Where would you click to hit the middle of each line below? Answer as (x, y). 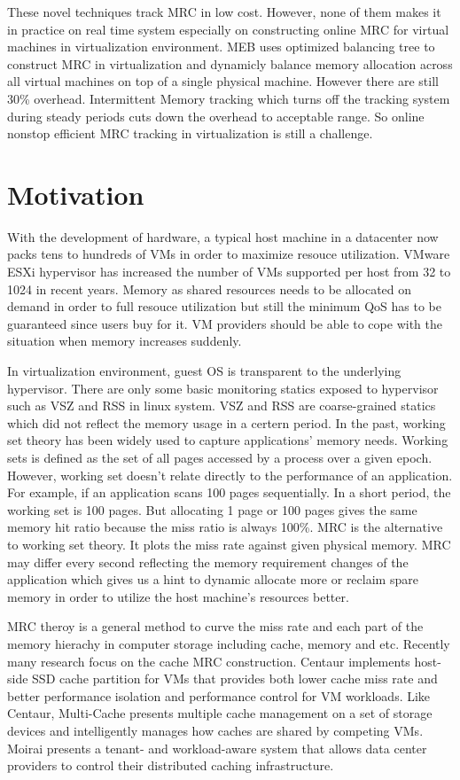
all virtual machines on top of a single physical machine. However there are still (223, 81)
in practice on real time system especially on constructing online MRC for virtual (228, 29)
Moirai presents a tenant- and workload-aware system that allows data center (217, 748)
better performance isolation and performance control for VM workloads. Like (219, 695)
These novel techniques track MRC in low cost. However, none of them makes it (224, 12)
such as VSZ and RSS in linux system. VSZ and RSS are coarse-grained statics (222, 406)
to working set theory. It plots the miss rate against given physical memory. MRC (229, 544)
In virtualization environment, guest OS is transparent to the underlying (204, 371)
